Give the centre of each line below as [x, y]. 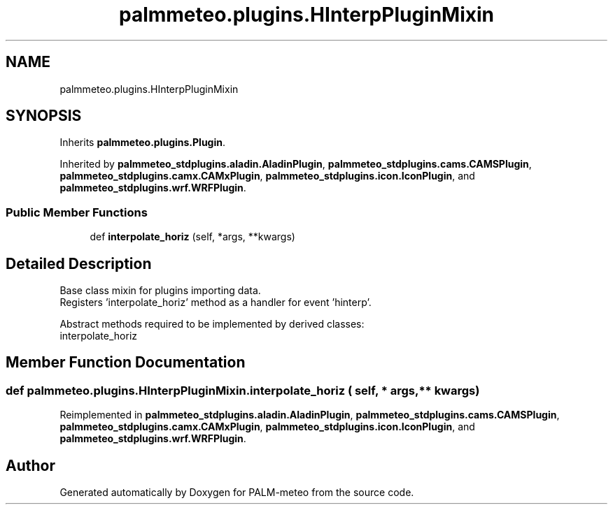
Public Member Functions [77, 212]
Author [30, 465]
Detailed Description [79, 263]
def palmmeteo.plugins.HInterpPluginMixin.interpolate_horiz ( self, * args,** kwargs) [243, 390]
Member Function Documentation [126, 363]
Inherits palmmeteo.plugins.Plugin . [142, 143]
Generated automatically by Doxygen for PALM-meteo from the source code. [237, 493]
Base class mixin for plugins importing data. [160, 291]
